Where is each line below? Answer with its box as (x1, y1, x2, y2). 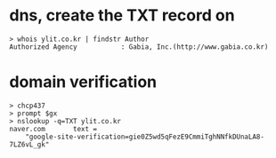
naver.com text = (9, 124, 98, 133)
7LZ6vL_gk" (9, 139, 50, 149)
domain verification (9, 72, 158, 92)
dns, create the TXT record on (9, 5, 235, 26)
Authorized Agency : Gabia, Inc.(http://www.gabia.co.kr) (9, 42, 269, 51)
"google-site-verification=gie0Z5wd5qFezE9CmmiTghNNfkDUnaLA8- (25, 132, 265, 141)
